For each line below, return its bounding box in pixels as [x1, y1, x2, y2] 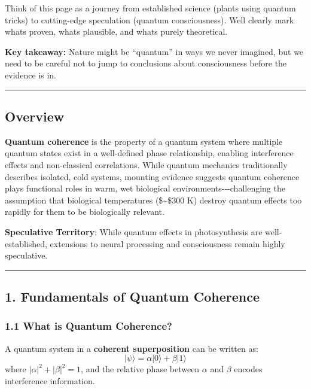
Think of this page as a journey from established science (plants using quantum [5, 2, 296, 14]
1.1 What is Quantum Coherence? [5, 318, 172, 333]
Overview [5, 107, 65, 125]
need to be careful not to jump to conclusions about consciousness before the [5, 57, 287, 69]
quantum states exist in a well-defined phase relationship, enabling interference [5, 147, 294, 159]
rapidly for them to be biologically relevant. [5, 205, 164, 218]
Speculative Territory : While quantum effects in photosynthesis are [5, 225, 263, 238]
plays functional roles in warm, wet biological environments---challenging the [5, 182, 285, 194]
